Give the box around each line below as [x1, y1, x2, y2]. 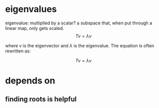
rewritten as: [5, 48, 31, 54]
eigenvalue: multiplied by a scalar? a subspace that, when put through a [5, 20, 153, 26]
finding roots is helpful [5, 95, 77, 103]
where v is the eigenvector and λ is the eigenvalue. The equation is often [5, 42, 155, 48]
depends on [5, 75, 56, 87]
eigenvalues [5, 3, 57, 15]
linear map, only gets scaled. [5, 25, 65, 31]
